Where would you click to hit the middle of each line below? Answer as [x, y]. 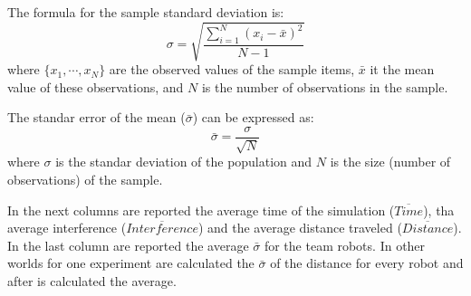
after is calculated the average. [92, 280]
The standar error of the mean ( [96, 117]
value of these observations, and [96, 86]
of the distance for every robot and [367, 263]
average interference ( [67, 228]
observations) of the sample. [85, 179]
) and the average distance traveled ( [300, 228]
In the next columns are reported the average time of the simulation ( [201, 210]
